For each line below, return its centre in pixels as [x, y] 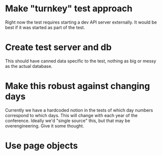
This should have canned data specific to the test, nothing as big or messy [81, 61]
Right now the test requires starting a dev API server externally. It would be [81, 22]
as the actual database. [29, 66]
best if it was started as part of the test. [45, 27]
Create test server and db [58, 47]
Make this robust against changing [78, 86]
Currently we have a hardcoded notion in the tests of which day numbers [79, 110]
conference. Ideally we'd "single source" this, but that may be [68, 121]
